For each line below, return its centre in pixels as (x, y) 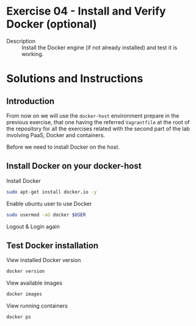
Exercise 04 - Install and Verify (86, 11)
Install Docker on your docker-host (74, 166)
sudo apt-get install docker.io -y (52, 192)
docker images (24, 294)
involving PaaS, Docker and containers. (56, 135)
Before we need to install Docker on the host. (63, 147)
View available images (34, 283)
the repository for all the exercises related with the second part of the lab (98, 129)
